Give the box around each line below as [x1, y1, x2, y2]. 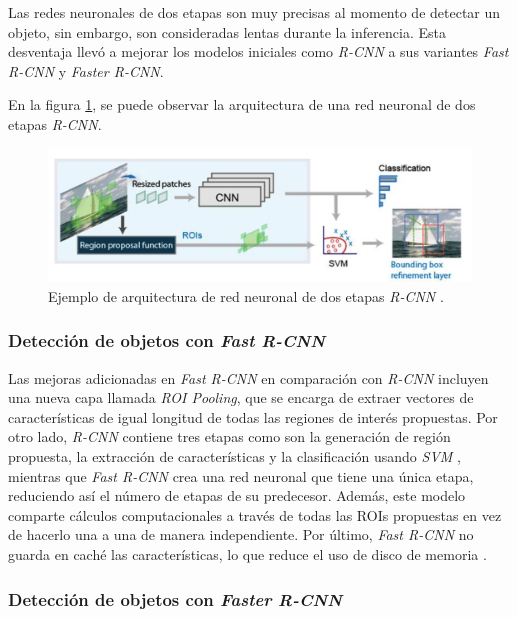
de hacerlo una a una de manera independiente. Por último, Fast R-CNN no [8, 524, 474, 545]
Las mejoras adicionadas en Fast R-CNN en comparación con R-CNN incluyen [8, 367, 489, 388]
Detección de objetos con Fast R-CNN [8, 328, 325, 353]
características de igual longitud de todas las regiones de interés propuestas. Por [8, 406, 498, 427]
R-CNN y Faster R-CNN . [8, 60, 164, 81]
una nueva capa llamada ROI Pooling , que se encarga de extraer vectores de [8, 387, 474, 408]
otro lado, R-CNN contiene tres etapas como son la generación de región [8, 426, 451, 447]
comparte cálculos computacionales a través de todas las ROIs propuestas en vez [8, 504, 502, 525]
